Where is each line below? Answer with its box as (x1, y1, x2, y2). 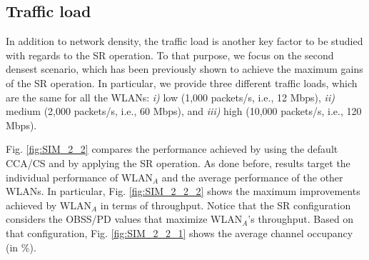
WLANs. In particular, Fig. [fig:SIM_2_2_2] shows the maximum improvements (6, 184, 360, 199)
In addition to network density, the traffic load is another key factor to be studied (6, 34, 363, 49)
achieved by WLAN (6, 197, 91, 212)
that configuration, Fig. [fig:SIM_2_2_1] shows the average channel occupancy (6, 225, 353, 240)
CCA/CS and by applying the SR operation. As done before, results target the (6, 155, 350, 170)
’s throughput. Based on (248, 211, 354, 226)
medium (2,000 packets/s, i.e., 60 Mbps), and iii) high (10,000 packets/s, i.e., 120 (6, 104, 362, 119)
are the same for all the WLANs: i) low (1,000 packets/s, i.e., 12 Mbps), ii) (6, 89, 335, 104)
